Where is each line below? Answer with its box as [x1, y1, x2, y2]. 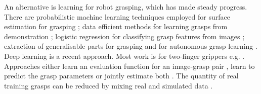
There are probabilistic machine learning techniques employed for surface [4, 11, 230, 22]
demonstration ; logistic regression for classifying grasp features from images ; [4, 31, 245, 41]
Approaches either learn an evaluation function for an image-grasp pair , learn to [4, 60, 255, 71]
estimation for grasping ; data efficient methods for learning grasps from [4, 21, 228, 32]
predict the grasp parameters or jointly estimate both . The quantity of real [4, 70, 239, 81]
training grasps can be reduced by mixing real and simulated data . [4, 80, 213, 90]
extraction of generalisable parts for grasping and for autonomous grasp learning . [4, 41, 257, 51]
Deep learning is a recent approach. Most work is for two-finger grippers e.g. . [4, 50, 245, 61]
